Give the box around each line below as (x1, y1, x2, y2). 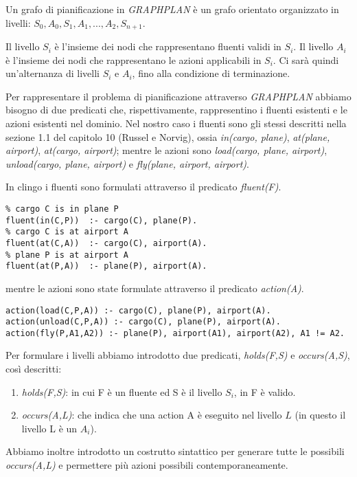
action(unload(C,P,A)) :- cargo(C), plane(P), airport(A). (5, 317, 281, 327)
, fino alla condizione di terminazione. (132, 66, 290, 80)
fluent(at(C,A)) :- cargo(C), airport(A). (5, 238, 207, 248)
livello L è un (21, 421, 78, 435)
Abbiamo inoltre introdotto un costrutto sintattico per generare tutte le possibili (5, 444, 345, 458)
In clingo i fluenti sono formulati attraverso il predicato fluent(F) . (5, 179, 281, 194)
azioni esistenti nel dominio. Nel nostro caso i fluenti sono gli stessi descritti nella (5, 116, 347, 131)
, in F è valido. (233, 384, 296, 399)
